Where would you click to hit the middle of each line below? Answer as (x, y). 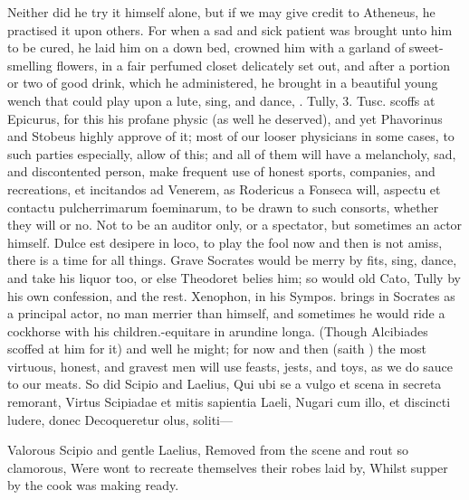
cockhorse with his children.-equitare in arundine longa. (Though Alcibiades (218, 330)
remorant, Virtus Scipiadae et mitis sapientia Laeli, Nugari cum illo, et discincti (229, 402)
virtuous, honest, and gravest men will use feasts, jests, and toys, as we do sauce (230, 366)
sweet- (426, 47)
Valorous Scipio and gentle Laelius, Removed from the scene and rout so (208, 450)
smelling (30, 65)
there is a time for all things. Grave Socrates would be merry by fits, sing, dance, (232, 260)
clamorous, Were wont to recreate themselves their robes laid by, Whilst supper (228, 467)
